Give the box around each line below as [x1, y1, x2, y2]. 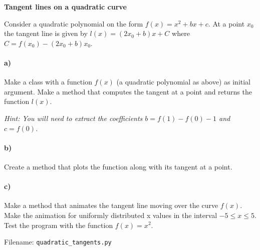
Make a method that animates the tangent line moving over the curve [4, 200, 218, 210]
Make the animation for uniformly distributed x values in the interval [4, 209, 217, 220]
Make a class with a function [4, 76, 92, 87]
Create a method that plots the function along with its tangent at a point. [4, 161, 232, 171]
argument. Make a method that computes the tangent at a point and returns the [4, 86, 252, 96]
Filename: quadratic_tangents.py [4, 236, 112, 247]
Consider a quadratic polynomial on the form [4, 18, 143, 28]
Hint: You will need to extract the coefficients [4, 112, 143, 123]
